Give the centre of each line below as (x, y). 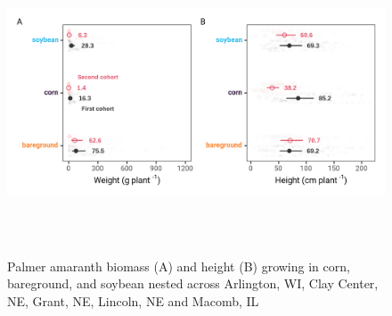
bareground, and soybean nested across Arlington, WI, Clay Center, (193, 283)
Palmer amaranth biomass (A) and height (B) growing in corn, (179, 266)
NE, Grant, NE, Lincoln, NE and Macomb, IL (133, 300)
